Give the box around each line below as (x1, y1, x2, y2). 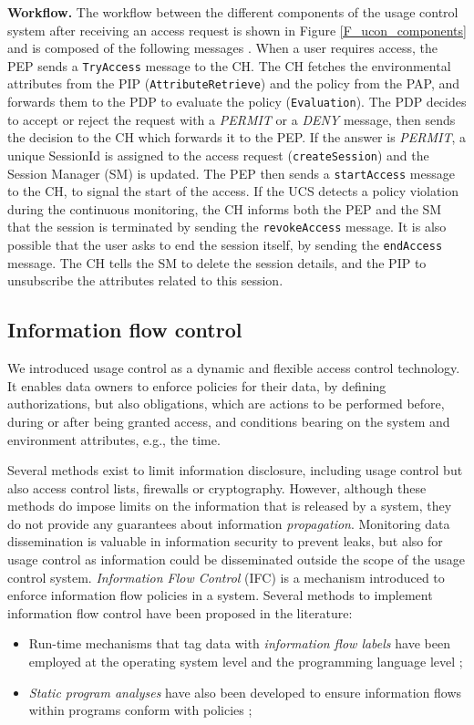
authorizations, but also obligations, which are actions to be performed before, (7, 394, 445, 413)
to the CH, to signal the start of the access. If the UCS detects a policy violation (7, 181, 459, 201)
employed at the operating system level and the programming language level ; (28, 652, 463, 671)
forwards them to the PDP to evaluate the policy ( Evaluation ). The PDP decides (7, 92, 467, 111)
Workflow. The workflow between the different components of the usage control (7, 3, 459, 21)
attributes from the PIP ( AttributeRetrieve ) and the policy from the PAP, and (7, 74, 460, 93)
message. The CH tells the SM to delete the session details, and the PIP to (7, 253, 427, 272)
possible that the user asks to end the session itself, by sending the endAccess (7, 235, 443, 254)
